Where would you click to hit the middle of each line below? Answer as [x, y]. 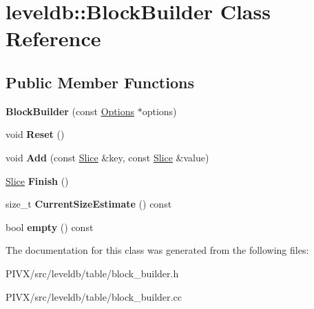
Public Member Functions [100, 82]
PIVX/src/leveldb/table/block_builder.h [92, 273]
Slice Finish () [37, 180]
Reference [53, 38]
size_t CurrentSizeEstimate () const [89, 204]
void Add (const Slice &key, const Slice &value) [107, 157]
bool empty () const [50, 227]
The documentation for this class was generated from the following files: [157, 250]
